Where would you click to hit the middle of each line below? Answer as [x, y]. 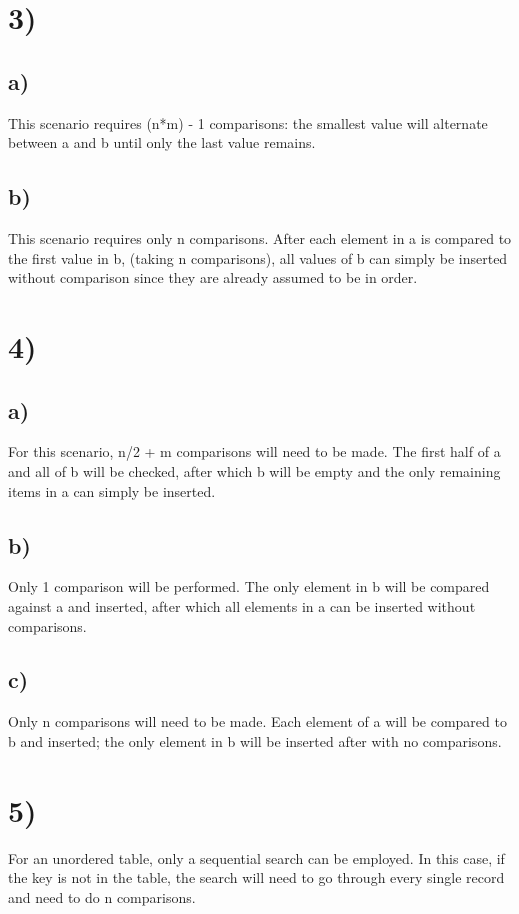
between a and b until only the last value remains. [162, 142]
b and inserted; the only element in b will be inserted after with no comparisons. [255, 740]
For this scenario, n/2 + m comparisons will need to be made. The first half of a [254, 451]
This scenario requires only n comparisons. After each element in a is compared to [260, 237]
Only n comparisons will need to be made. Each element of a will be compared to [257, 721]
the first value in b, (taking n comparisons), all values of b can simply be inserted [258, 257]
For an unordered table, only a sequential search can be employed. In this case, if [256, 857]
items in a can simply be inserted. [112, 490]
